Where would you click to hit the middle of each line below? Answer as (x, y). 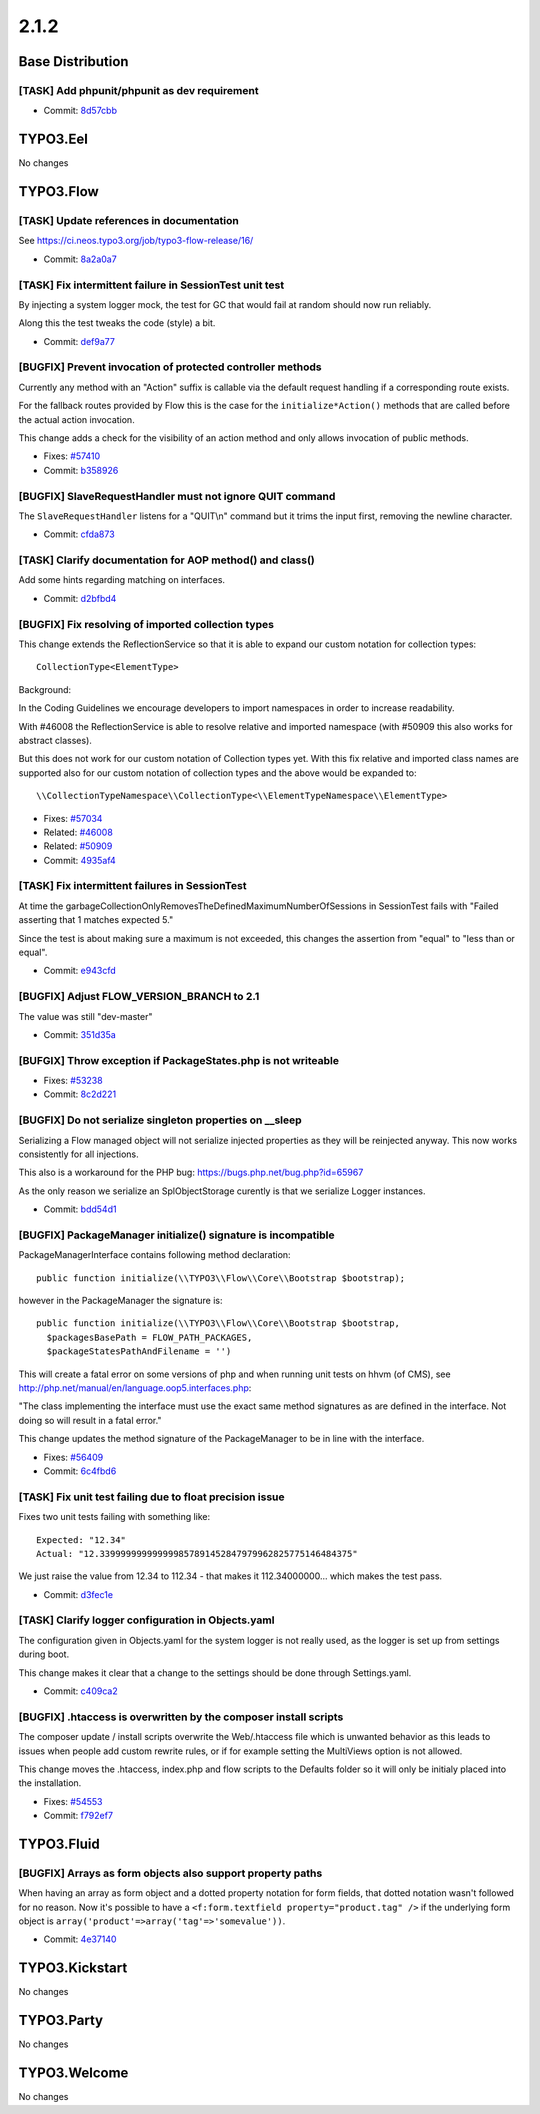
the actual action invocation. (76, 419)
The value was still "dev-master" (86, 1016)
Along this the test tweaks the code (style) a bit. (117, 323)
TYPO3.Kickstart (73, 1968)
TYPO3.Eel (53, 139)
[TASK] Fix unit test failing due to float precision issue (151, 1497)
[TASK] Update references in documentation (128, 220)
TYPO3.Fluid (59, 1843)
